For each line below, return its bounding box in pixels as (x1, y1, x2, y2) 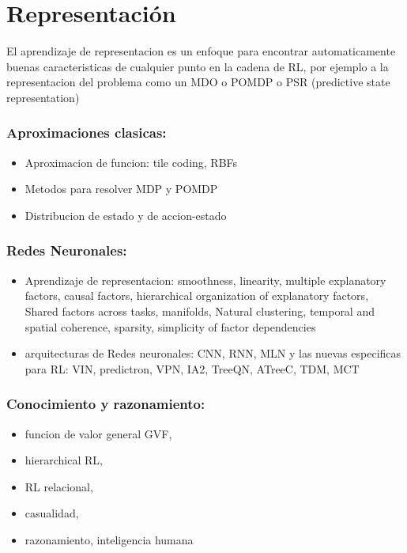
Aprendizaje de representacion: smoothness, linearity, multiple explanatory (24, 271, 386, 288)
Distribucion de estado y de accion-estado (24, 206, 227, 223)
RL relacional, (24, 478, 93, 494)
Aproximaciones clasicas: (6, 123, 167, 142)
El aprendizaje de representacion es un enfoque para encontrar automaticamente (6, 43, 396, 59)
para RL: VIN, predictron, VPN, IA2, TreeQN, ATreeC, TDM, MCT (24, 360, 360, 377)
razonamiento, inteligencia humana (24, 531, 194, 547)
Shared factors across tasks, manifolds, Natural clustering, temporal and (24, 302, 375, 319)
